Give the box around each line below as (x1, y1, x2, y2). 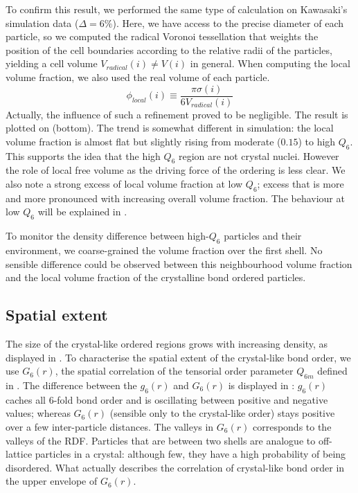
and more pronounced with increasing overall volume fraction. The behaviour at (6, 190, 345, 205)
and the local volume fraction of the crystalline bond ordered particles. (6, 270, 306, 285)
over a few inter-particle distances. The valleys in (6, 419, 214, 433)
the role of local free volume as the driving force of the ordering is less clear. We (6, 163, 346, 177)
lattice (6, 447, 33, 461)
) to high (298, 134, 336, 148)
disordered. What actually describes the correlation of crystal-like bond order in (6, 460, 345, 474)
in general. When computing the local (190, 56, 350, 71)
